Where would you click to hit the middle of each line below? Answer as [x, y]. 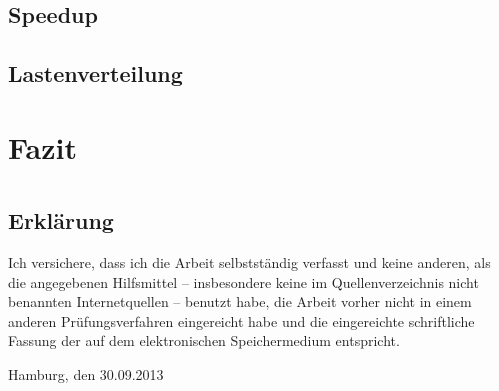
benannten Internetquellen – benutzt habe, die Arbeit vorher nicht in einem [240, 301]
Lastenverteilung [95, 73]
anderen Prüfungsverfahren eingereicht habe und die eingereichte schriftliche [241, 320]
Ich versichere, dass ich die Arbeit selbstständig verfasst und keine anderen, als [249, 261]
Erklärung [61, 220]
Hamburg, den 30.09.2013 [86, 373]
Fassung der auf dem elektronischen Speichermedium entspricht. [204, 340]
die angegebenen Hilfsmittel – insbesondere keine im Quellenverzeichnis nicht [243, 281]
